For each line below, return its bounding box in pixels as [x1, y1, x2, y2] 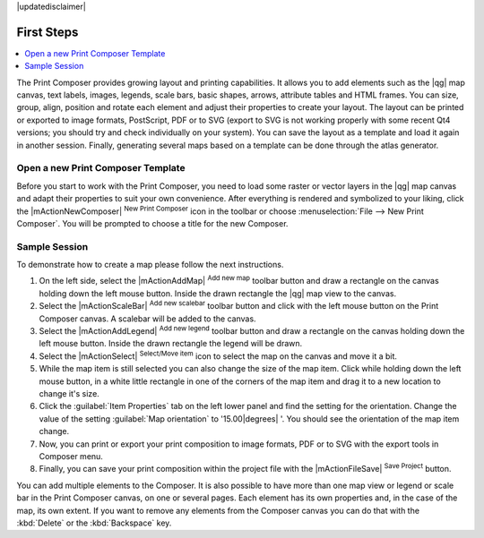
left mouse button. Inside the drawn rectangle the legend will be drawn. [39, 338, 303, 349]
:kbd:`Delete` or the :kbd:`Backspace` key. [16, 517, 172, 528]
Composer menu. [39, 450, 103, 461]
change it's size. [39, 389, 100, 398]
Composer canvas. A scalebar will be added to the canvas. [39, 313, 256, 324]
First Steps [16, 24, 79, 39]
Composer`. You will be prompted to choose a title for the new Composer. [16, 218, 289, 228]
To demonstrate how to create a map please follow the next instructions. [16, 260, 284, 270]
